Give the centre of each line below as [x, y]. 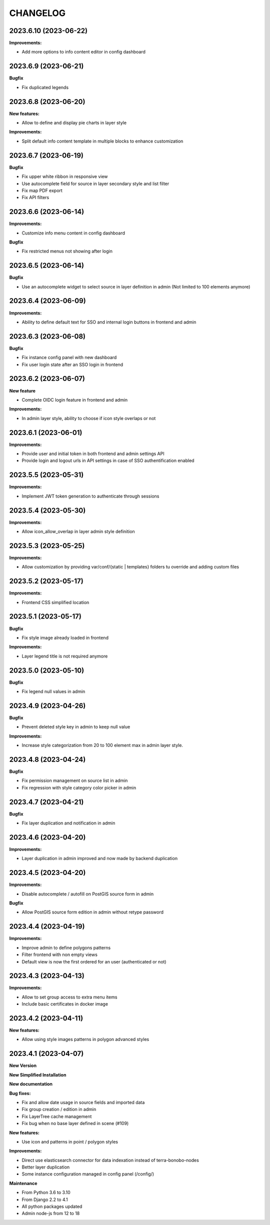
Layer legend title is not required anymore [65, 656]
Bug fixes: [20, 1093]
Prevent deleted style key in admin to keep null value [76, 727]
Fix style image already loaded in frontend [65, 637]
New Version [23, 1065]
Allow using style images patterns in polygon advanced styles [85, 1039]
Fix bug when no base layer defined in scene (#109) [75, 1123]
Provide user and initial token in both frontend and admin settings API [93, 454]
